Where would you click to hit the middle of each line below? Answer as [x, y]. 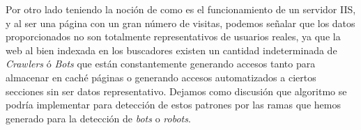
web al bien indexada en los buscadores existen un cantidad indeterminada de [171, 50]
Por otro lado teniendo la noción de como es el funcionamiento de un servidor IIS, [181, 9]
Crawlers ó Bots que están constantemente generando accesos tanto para [161, 64]
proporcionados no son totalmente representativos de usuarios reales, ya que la [173, 36]
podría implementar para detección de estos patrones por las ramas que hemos [173, 105]
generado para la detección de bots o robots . [98, 118]
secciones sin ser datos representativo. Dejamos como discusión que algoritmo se [176, 91]
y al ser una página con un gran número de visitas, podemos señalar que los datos [180, 23]
